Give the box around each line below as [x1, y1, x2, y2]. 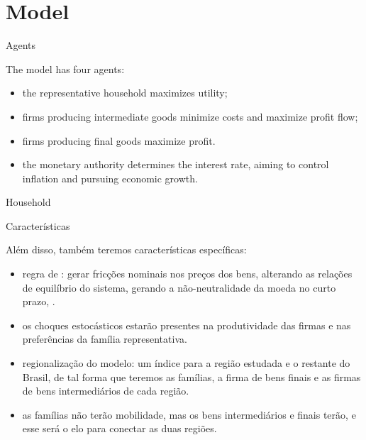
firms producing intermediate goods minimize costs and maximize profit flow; [22, 109, 358, 123]
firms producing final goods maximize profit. [22, 133, 216, 148]
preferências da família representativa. [22, 331, 187, 346]
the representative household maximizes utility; [22, 85, 228, 100]
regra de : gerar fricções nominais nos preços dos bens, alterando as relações [22, 266, 353, 281]
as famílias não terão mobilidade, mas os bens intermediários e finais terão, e [22, 407, 356, 422]
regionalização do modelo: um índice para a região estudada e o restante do [22, 356, 350, 370]
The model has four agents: [6, 61, 125, 76]
